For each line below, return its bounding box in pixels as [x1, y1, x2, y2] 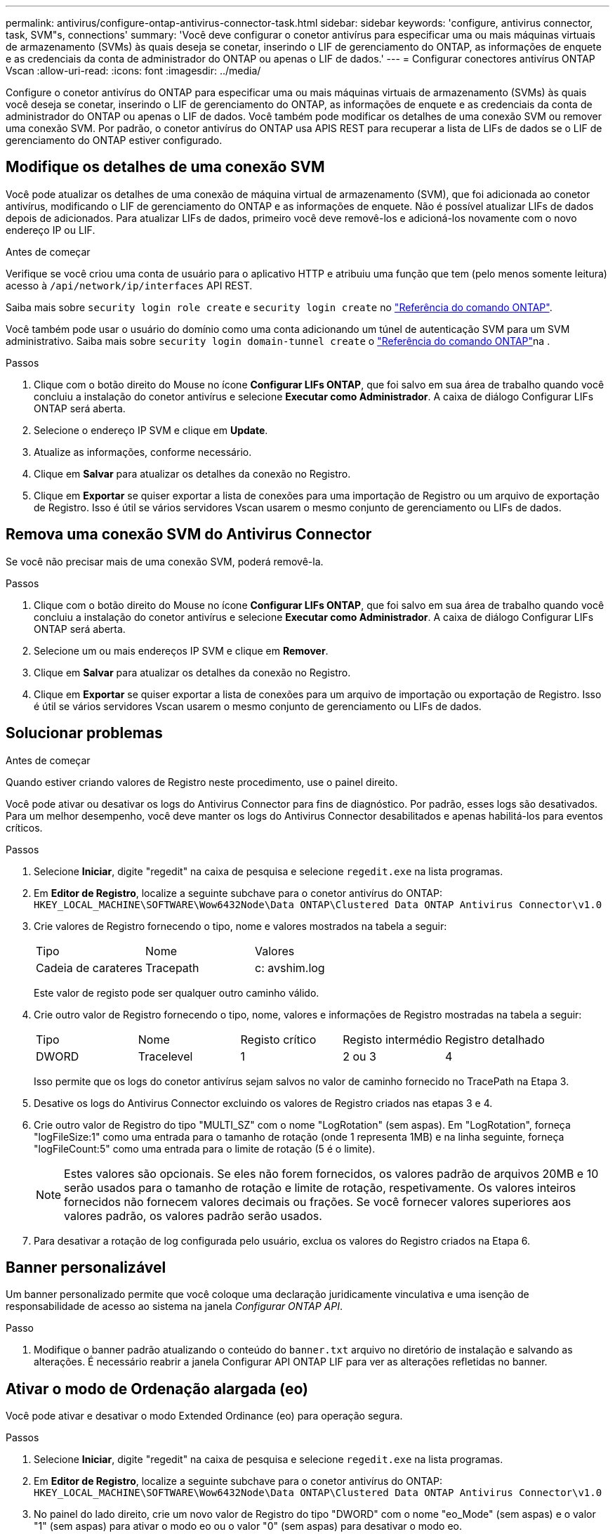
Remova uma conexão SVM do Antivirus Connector [6, 525, 372, 544]
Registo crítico [240, 1032, 317, 1047]
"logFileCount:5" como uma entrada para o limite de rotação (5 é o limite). [34, 1142, 376, 1155]
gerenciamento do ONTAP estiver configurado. [6, 134, 223, 146]
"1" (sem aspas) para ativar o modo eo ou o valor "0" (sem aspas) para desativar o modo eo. [34, 1520, 462, 1533]
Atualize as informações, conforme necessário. [34, 445, 252, 458]
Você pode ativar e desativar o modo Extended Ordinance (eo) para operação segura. [6, 1410, 403, 1422]
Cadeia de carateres [36, 960, 143, 975]
